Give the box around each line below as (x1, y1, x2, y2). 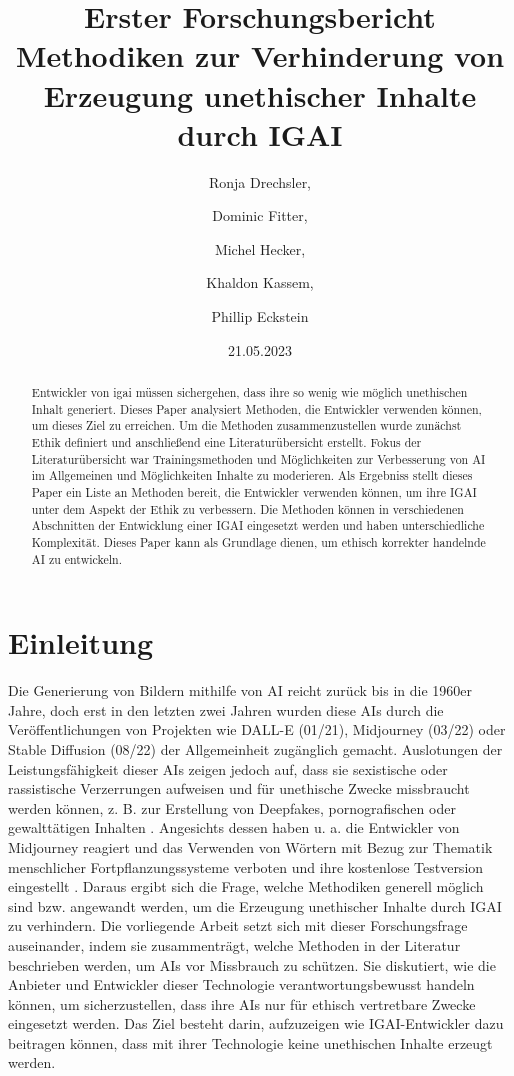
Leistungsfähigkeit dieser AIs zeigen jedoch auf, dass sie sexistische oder (8, 758, 448, 779)
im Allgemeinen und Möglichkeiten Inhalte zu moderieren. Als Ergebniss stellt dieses (31, 467, 473, 484)
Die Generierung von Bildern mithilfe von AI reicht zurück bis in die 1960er (8, 680, 472, 701)
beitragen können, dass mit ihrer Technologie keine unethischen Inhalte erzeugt (8, 1032, 493, 1053)
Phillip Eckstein (211, 306, 309, 327)
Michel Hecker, (214, 238, 306, 259)
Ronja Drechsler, (208, 171, 312, 192)
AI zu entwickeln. (31, 550, 122, 567)
